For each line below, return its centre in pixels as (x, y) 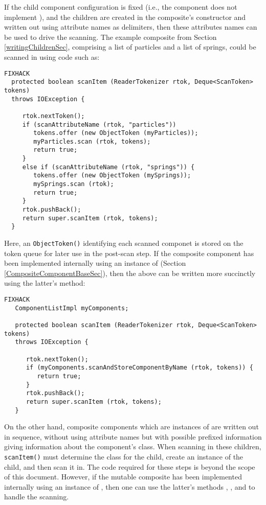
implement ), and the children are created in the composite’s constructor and (125, 17)
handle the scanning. (37, 497)
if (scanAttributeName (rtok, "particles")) (99, 124)
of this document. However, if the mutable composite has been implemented (123, 477)
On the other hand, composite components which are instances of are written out (131, 427)
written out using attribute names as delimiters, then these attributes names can (131, 27)
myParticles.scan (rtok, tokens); (92, 141)
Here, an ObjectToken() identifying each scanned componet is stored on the (124, 243)
